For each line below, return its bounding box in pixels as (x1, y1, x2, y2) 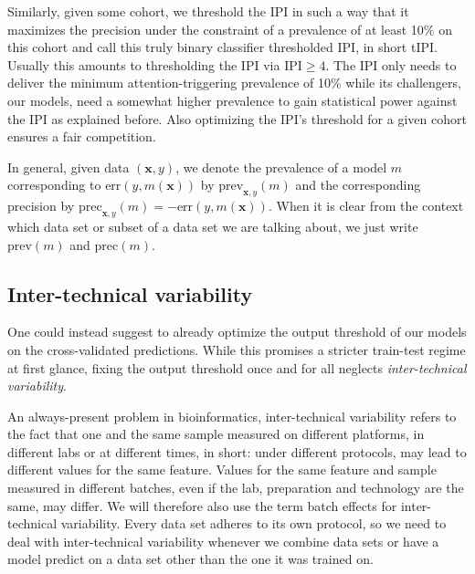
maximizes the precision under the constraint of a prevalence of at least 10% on (7, 19, 452, 38)
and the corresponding (295, 175, 421, 194)
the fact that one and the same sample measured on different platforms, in (7, 424, 425, 444)
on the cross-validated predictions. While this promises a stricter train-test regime (7, 339, 466, 359)
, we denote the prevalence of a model (175, 157, 387, 176)
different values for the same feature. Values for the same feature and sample (7, 460, 437, 479)
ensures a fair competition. (7, 127, 156, 146)
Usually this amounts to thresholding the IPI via (7, 55, 280, 74)
